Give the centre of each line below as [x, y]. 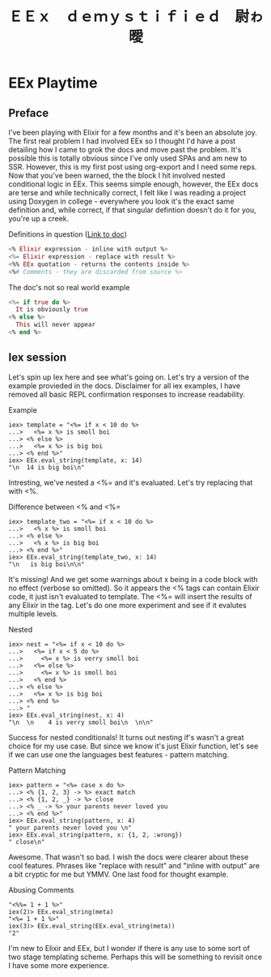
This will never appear [55, 325]
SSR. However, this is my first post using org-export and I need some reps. [133, 167]
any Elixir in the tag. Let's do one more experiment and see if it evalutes [127, 605]
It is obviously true [52, 310]
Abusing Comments [41, 889]
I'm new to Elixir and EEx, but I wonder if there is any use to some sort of [129, 948]
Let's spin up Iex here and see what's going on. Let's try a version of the [129, 377]
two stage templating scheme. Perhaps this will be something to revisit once [135, 957]
